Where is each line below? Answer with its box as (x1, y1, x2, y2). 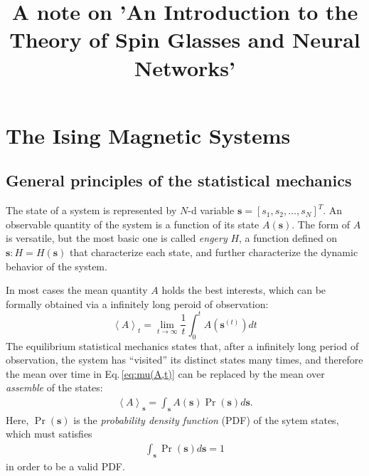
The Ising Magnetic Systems (6, 120, 291, 149)
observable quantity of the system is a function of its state (6, 216, 260, 231)
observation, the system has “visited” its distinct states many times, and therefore (6, 352, 363, 367)
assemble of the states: (6, 380, 103, 395)
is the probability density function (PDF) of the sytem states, (73, 412, 339, 427)
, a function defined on (239, 231, 338, 245)
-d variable (188, 203, 235, 218)
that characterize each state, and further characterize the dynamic (70, 244, 358, 259)
